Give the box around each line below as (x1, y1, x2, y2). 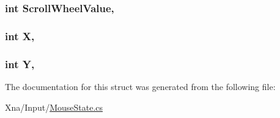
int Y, (5, 56, 35, 71)
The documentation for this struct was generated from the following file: (5, 80, 276, 92)
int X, (5, 28, 35, 43)
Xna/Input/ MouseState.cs (5, 100, 103, 113)
